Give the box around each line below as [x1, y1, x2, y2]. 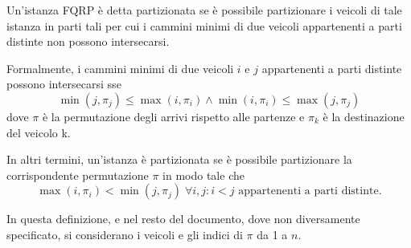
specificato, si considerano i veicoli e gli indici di [6, 226, 243, 242]
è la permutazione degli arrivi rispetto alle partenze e [42, 108, 305, 124]
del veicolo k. [6, 124, 71, 140]
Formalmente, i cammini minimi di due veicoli [6, 59, 234, 76]
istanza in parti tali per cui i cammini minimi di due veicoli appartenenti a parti [6, 17, 402, 34]
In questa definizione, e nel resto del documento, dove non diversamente [6, 210, 360, 227]
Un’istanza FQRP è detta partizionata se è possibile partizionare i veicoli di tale [6, 2, 402, 18]
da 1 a [257, 226, 288, 242]
